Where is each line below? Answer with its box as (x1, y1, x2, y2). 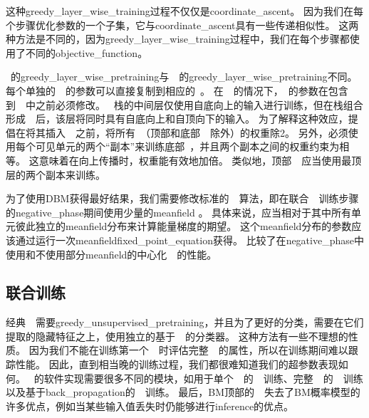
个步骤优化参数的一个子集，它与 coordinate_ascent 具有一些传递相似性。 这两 (6, 17, 359, 32)
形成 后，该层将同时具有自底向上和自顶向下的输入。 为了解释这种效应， (6, 111, 348, 126)
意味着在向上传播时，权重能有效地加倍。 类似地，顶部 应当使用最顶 (38, 152, 362, 167)
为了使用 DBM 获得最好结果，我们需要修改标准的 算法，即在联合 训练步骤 (6, 191, 359, 206)
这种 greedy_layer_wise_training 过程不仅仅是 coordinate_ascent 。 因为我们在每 (6, 4, 364, 18)
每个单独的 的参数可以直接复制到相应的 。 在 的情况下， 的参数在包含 (6, 83, 348, 98)
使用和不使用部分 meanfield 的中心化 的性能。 (6, 246, 217, 261)
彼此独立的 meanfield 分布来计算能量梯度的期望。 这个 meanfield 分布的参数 (15, 219, 352, 234)
